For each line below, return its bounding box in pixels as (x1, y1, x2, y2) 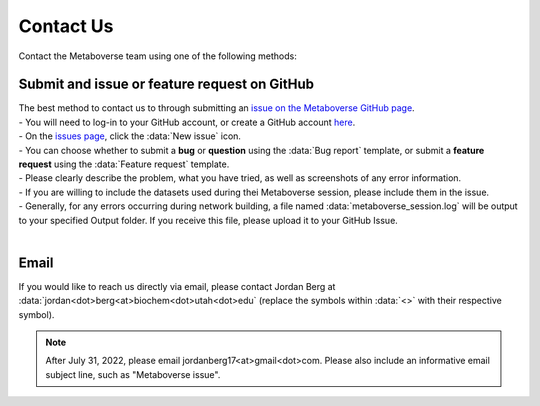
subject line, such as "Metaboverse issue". (45, 368, 221, 380)
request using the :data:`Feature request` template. (18, 158, 230, 170)
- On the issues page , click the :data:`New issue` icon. (18, 130, 242, 142)
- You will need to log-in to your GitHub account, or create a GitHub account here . (18, 116, 356, 128)
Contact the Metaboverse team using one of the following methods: (18, 50, 297, 62)
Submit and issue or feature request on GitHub (18, 76, 315, 93)
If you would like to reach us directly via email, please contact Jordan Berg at (18, 280, 336, 292)
